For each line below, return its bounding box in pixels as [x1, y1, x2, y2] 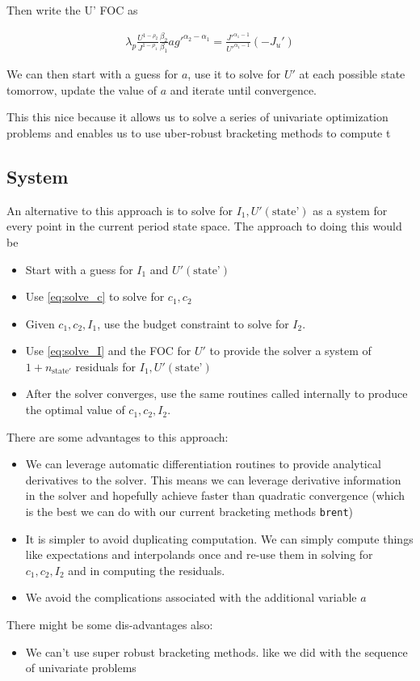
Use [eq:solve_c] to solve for [25, 288, 165, 305]
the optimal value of [25, 401, 125, 418]
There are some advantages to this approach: [6, 428, 229, 445]
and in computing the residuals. [68, 561, 225, 578]
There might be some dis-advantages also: [6, 616, 213, 633]
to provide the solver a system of [209, 342, 372, 359]
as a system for [313, 201, 388, 218]
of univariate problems [25, 659, 136, 676]
